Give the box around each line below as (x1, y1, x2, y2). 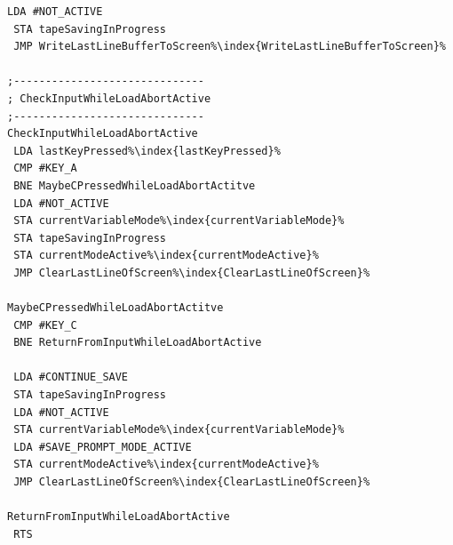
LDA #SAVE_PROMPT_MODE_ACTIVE (13, 440, 192, 453)
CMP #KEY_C (13, 318, 77, 332)
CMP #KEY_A (13, 162, 77, 175)
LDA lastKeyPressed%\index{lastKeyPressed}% (13, 144, 281, 157)
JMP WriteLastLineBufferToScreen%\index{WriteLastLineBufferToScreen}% (13, 40, 446, 53)
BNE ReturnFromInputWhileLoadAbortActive (13, 336, 262, 349)
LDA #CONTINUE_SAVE (13, 371, 129, 384)
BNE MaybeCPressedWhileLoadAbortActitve (13, 179, 256, 192)
